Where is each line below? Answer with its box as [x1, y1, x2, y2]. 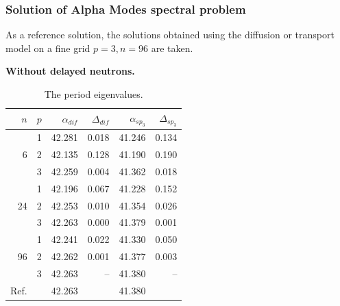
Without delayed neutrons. [5, 64, 135, 78]
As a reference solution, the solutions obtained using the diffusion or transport [5, 27, 335, 42]
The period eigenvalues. [44, 87, 143, 101]
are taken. [151, 40, 193, 55]
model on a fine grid [5, 40, 90, 55]
